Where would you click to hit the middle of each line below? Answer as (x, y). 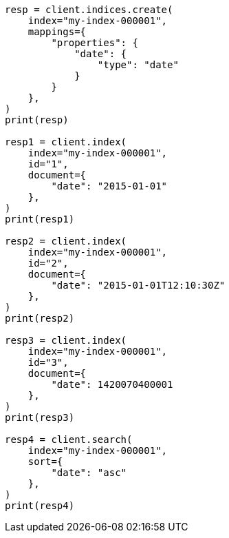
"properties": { (95, 43)
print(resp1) (40, 219)
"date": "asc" (89, 473)
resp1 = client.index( (66, 142)
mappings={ (57, 32)
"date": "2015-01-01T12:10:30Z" (138, 285)
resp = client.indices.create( (89, 10)
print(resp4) (40, 506)
